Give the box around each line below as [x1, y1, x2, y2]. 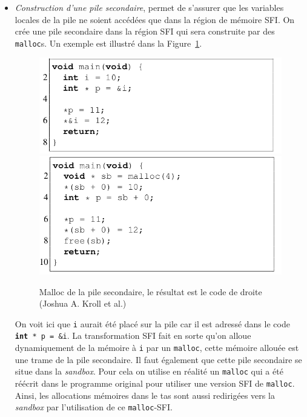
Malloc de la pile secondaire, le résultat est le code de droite [39, 285, 262, 298]
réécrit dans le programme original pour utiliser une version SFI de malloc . [15, 376, 295, 389]
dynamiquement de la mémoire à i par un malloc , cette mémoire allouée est [15, 341, 299, 354]
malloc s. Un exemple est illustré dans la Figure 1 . [15, 36, 202, 49]
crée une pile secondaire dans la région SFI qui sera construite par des [15, 25, 275, 38]
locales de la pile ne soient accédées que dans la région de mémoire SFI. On [15, 13, 295, 25]
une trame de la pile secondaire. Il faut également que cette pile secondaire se [15, 353, 302, 365]
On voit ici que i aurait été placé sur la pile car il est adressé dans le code [15, 317, 290, 330]
